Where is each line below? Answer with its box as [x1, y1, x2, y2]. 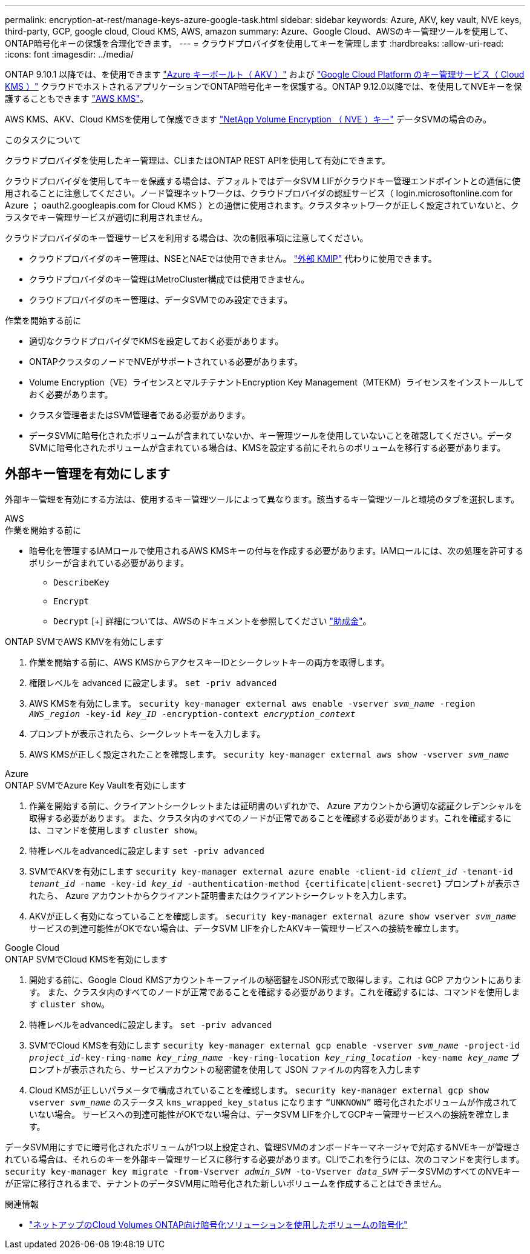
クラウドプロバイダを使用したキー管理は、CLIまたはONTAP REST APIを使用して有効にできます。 [5, 155, 390, 165]
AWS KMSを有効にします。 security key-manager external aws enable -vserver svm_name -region [29, 698, 476, 709]
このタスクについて [5, 135, 81, 145]
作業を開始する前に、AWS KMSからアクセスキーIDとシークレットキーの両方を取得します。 [29, 656, 390, 667]
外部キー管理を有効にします [5, 466, 170, 482]
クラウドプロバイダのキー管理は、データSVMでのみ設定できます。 [29, 295, 293, 305]
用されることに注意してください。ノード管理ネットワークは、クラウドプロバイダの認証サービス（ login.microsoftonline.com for [5, 188, 513, 198]
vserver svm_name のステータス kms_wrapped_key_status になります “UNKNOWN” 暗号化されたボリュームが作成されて [29, 1096, 518, 1107]
